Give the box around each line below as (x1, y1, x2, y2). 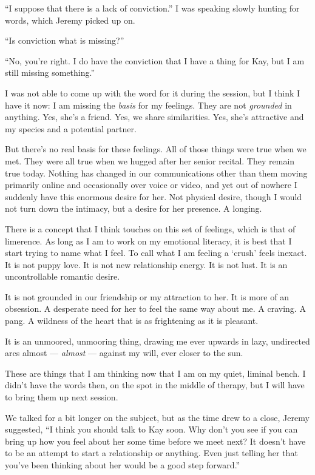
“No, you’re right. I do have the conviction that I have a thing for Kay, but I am (5, 54, 305, 67)
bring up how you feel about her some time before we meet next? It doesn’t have (5, 434, 306, 447)
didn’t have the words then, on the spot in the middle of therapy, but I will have (5, 379, 305, 391)
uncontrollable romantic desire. (5, 270, 120, 283)
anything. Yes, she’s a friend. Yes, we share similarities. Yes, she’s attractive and (5, 110, 304, 123)
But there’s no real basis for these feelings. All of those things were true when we (5, 143, 307, 155)
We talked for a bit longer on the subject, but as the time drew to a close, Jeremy (5, 411, 310, 423)
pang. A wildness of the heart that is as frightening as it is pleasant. (5, 314, 259, 327)
